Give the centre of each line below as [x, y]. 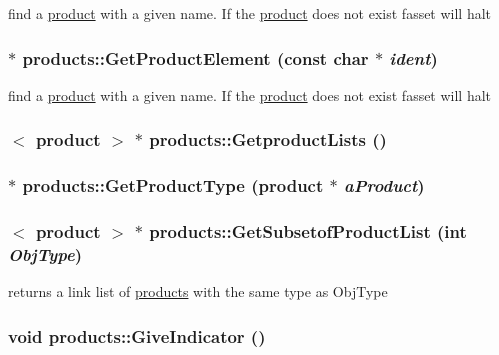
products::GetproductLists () [268, 139]
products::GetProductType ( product [173, 185]
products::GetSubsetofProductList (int [308, 231]
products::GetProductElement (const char [195, 57]
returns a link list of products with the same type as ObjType [198, 291]
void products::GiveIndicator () [137, 335]
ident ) [413, 57]
